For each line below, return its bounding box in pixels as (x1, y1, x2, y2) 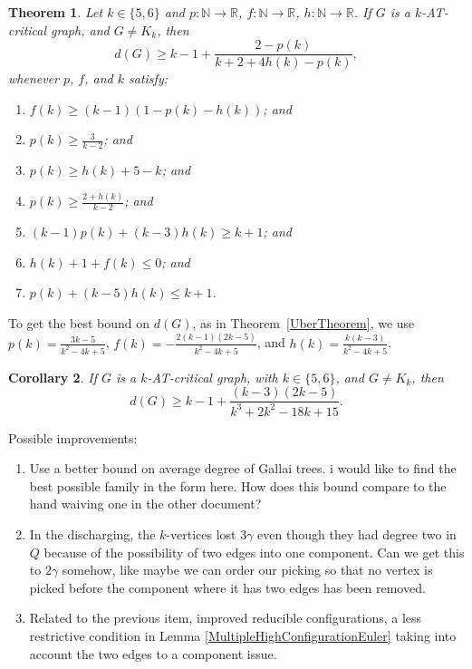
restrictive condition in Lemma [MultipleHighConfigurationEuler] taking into (29, 625, 457, 645)
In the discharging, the (29, 524, 156, 543)
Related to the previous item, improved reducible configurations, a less (29, 608, 422, 627)
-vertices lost (166, 524, 236, 543)
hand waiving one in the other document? (29, 494, 262, 513)
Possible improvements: (8, 428, 138, 447)
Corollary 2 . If (8, 367, 97, 386)
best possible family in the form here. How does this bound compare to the (29, 476, 447, 495)
